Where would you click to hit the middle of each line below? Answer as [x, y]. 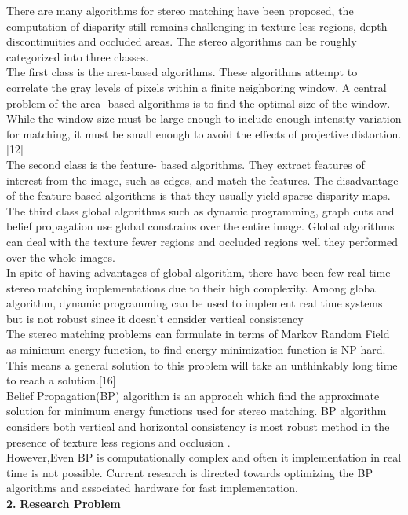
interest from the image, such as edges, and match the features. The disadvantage [202, 180]
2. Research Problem [64, 503]
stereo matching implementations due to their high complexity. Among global [193, 287]
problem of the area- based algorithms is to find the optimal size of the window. [199, 103]
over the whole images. [61, 257]
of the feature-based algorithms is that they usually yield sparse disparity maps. [199, 195]
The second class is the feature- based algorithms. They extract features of [186, 164]
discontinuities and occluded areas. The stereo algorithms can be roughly [182, 41]
